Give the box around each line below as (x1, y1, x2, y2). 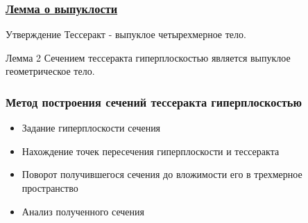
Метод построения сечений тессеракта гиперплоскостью (6, 93, 302, 110)
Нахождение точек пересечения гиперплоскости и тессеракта (22, 143, 280, 158)
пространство (22, 181, 78, 195)
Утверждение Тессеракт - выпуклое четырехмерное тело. (6, 27, 246, 42)
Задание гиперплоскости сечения (22, 121, 161, 135)
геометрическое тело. (6, 64, 95, 78)
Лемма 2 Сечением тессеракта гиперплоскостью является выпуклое (6, 50, 291, 64)
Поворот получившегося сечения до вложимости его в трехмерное (22, 167, 302, 181)
